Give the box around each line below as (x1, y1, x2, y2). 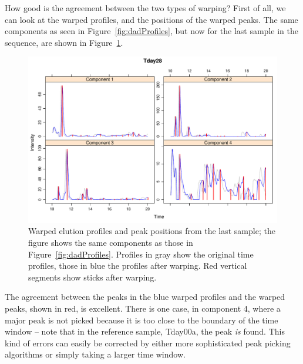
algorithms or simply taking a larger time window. (5, 348, 186, 360)
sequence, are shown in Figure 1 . (5, 36, 123, 48)
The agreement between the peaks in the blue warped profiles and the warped (5, 290, 285, 303)
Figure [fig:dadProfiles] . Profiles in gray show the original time (28, 248, 254, 260)
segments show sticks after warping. (28, 271, 157, 283)
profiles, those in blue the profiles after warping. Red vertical (28, 259, 247, 272)
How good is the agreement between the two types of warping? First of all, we (5, 2, 286, 14)
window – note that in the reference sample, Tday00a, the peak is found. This (5, 325, 285, 338)
